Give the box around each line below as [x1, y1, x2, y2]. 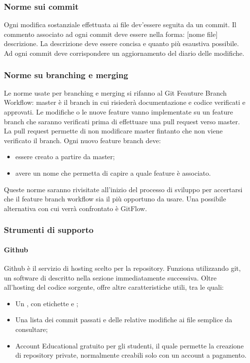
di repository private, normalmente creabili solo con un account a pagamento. [15, 350, 247, 360]
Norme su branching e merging [4, 68, 128, 81]
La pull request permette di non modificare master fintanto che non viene [4, 126, 223, 136]
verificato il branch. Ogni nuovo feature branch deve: [4, 135, 161, 145]
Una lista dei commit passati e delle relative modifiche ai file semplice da [15, 314, 232, 325]
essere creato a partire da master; [15, 151, 115, 162]
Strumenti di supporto [4, 224, 94, 236]
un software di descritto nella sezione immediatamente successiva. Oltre [4, 272, 217, 282]
